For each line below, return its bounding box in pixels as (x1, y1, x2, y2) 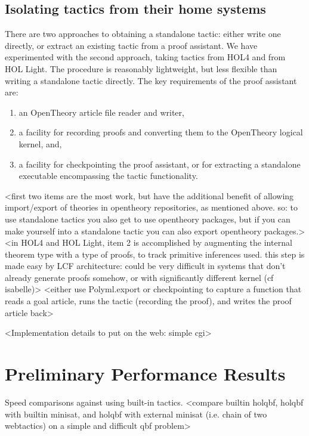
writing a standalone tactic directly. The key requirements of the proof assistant (5, 74, 297, 86)
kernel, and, (18, 137, 62, 150)
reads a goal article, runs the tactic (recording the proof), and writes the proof (5, 295, 292, 307)
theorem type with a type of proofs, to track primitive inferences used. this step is (5, 248, 305, 260)
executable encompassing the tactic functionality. (18, 169, 198, 182)
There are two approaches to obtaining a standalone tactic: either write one (5, 27, 281, 40)
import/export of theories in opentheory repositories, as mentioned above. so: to (5, 201, 298, 214)
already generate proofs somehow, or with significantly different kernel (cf (5, 271, 274, 283)
